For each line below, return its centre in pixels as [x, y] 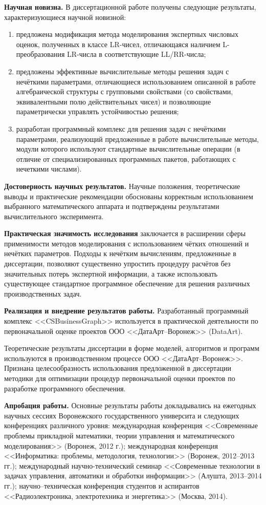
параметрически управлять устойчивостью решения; [97, 111]
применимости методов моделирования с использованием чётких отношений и [127, 243]
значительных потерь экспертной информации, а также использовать [111, 273]
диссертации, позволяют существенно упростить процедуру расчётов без [117, 264]
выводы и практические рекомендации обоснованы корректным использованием [129, 196]
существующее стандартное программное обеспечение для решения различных [127, 283]
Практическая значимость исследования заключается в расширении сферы [125, 233]
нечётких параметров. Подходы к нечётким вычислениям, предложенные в [120, 253]
